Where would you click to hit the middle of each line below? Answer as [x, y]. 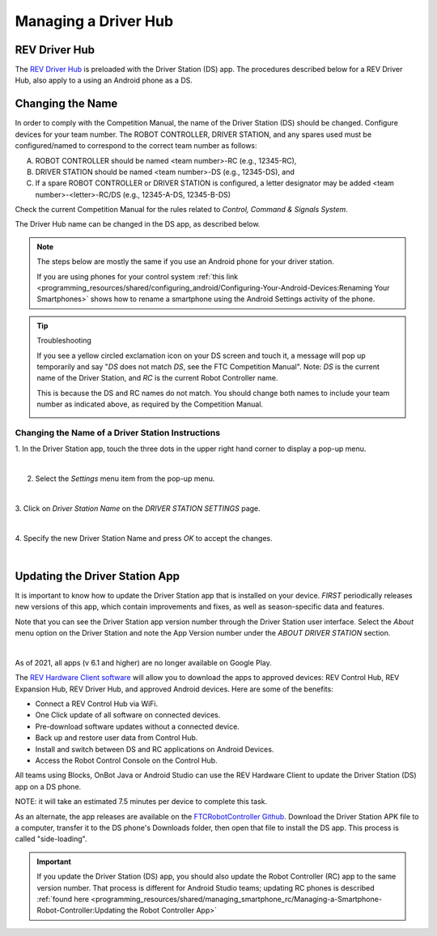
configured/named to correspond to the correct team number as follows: [136, 146]
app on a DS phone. [48, 786]
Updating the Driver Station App [97, 576]
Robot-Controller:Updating [81, 910]
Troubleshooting [64, 341]
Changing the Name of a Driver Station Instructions [118, 432]
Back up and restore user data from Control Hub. [117, 738]
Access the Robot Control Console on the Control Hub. [126, 760]
